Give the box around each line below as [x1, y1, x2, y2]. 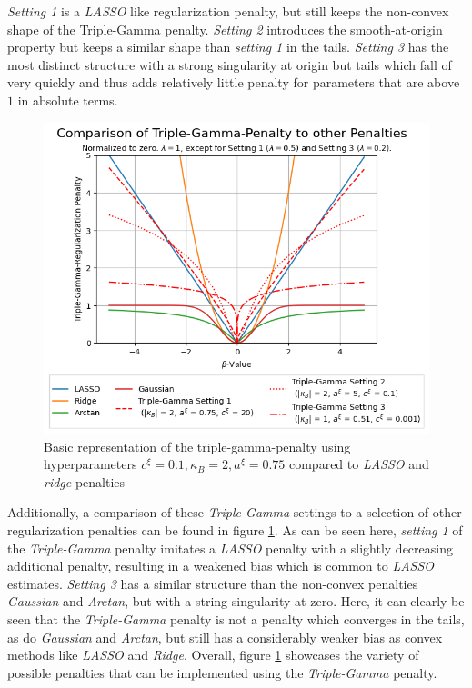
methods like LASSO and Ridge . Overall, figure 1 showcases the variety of [7, 645, 419, 664]
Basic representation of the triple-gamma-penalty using [44, 436, 351, 455]
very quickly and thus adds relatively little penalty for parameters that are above [7, 73, 460, 92]
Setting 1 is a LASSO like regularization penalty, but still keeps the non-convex [7, 2, 449, 20]
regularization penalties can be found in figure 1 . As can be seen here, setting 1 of [7, 521, 463, 540]
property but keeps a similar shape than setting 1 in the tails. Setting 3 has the [7, 37, 449, 56]
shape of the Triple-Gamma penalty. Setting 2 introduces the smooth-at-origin [7, 19, 443, 38]
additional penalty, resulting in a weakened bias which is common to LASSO [7, 556, 435, 575]
